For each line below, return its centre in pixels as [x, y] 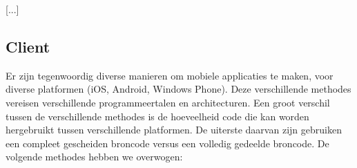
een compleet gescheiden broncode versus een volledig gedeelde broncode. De [167, 143]
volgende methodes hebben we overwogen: [94, 157]
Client [28, 46]
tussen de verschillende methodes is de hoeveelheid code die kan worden [157, 116]
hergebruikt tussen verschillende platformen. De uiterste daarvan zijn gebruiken [174, 130]
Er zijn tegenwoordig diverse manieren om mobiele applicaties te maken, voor [170, 75]
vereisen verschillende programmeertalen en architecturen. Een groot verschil [168, 102]
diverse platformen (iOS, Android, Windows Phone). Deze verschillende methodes [178, 89]
